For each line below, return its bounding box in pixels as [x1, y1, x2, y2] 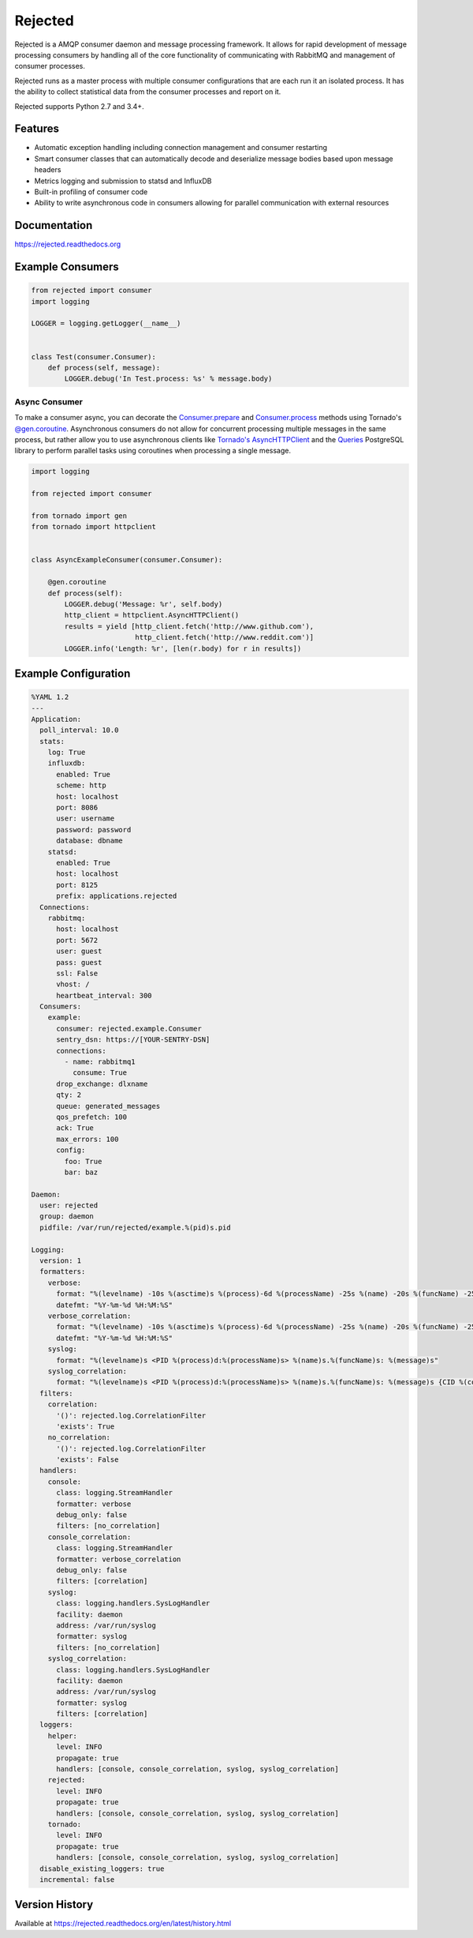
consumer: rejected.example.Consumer [56, 1023, 203, 1033]
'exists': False [56, 1455, 119, 1464]
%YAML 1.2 [31, 693, 69, 702]
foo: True [64, 1157, 102, 1166]
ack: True [56, 1124, 95, 1132]
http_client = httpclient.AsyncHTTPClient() [64, 610, 240, 620]
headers [34, 165, 61, 175]
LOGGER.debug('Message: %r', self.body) [64, 599, 223, 608]
